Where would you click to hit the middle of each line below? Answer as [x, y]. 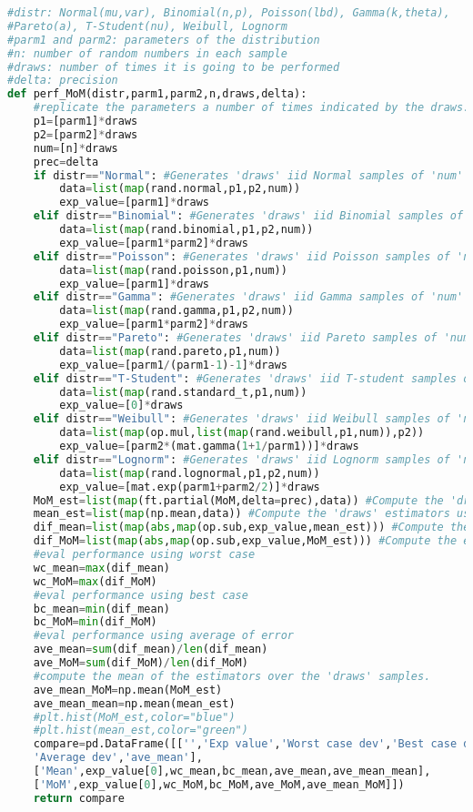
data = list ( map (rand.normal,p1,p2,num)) [180, 189]
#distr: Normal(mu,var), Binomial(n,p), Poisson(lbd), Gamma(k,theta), [229, 13]
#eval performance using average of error [163, 636]
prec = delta [66, 162]
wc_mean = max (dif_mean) [101, 568]
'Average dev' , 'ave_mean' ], [118, 758]
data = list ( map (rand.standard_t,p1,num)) [183, 392]
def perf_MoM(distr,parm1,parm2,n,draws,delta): [157, 94]
